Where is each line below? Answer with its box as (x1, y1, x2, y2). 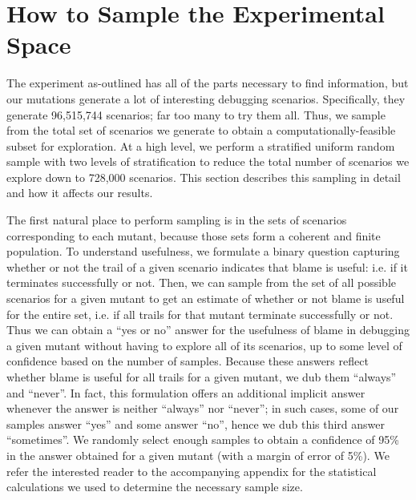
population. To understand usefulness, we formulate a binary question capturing (6, 243, 400, 260)
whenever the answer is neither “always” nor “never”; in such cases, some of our (6, 400, 399, 417)
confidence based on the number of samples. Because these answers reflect (6, 353, 369, 369)
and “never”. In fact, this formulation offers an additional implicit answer (6, 384, 366, 401)
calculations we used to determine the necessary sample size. (6, 478, 303, 495)
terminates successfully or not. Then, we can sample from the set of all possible (6, 274, 397, 291)
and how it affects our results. (6, 184, 153, 201)
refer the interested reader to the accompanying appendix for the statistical (6, 462, 377, 479)
